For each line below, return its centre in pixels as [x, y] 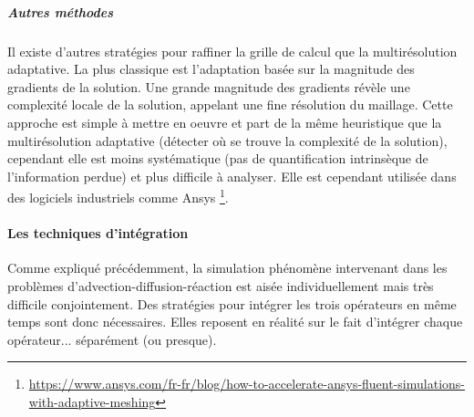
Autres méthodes [60, 11]
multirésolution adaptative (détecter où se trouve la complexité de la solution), [227, 140]
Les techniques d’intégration [98, 233]
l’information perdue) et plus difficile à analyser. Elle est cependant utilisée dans [232, 176]
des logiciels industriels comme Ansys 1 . [118, 196]
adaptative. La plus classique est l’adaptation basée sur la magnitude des [211, 69]
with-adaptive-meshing [92, 401]
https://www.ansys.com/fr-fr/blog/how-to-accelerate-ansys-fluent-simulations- [247, 384]
